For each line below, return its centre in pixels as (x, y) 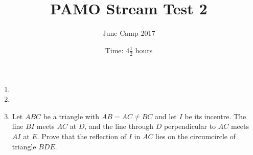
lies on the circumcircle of (195, 136)
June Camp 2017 (129, 33)
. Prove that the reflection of (82, 136)
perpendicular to (190, 126)
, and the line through (119, 126)
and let (166, 116)
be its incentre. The (215, 116)
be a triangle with (71, 116)
